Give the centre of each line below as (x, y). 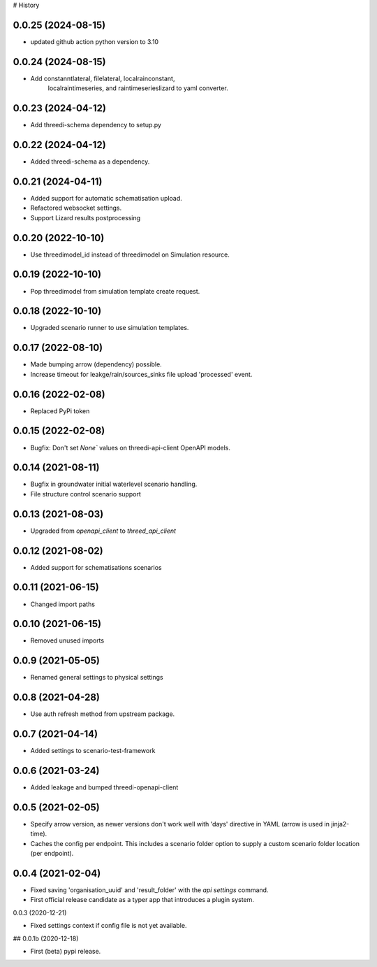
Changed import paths (63, 604)
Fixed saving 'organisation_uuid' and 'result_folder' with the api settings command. (149, 890)
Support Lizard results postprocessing (86, 217)
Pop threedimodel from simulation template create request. (115, 291)
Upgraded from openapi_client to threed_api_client (103, 531)
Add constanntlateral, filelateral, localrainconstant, (103, 78)
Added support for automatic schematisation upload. (106, 198)
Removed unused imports (67, 640)
